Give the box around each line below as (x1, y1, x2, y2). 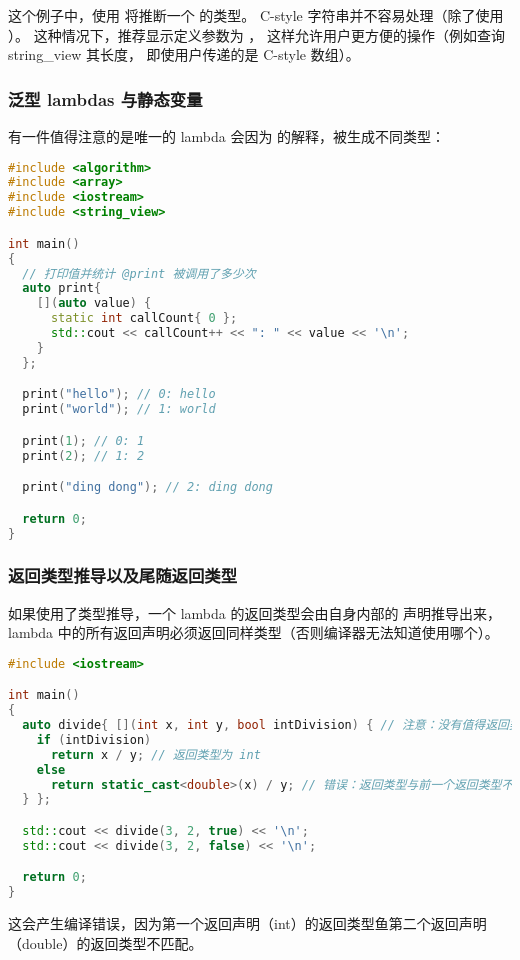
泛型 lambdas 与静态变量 (8, 86, 203, 111)
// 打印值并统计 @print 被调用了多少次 (22, 266, 256, 281)
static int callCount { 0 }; (50, 311, 238, 326)
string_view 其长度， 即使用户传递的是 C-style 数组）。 (8, 44, 360, 65)
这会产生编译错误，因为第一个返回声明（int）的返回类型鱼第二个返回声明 (8, 913, 487, 934)
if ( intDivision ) (36, 732, 152, 747)
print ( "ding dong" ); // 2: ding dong (22, 480, 273, 495)
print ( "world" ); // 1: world (22, 402, 216, 417)
